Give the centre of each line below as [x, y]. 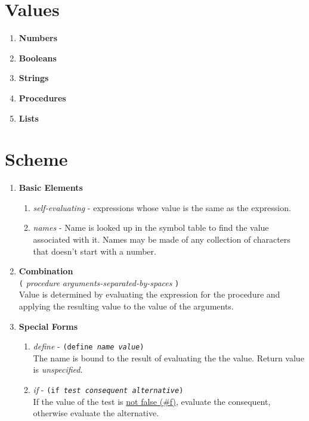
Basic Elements [51, 188]
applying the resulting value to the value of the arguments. [126, 306]
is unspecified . [58, 369]
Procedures [42, 97]
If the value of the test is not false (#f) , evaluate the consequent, [152, 401]
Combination [46, 271]
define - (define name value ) [89, 346]
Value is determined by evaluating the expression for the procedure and [149, 294]
